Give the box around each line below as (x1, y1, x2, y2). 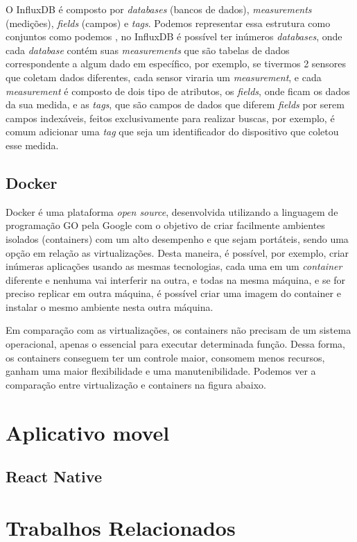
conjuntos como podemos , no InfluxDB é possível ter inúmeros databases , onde (6, 29, 342, 44)
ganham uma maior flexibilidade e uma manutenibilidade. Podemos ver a (6, 364, 316, 378)
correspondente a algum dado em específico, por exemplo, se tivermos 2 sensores (6, 56, 347, 71)
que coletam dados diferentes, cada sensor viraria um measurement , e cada (6, 69, 322, 84)
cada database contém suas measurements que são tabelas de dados (6, 42, 290, 57)
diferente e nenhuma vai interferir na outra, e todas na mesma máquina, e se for (6, 272, 346, 287)
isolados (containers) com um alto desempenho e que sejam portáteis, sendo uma (6, 231, 349, 246)
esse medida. (6, 137, 59, 152)
